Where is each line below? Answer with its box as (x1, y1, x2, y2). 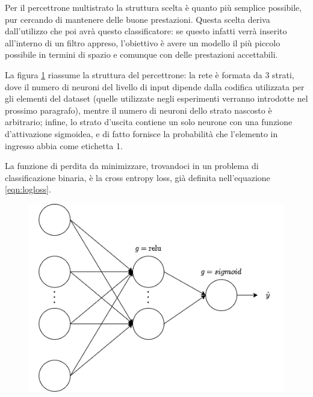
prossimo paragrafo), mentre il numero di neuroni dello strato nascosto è (5, 103, 272, 116)
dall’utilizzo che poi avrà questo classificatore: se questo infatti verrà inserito (5, 25, 287, 37)
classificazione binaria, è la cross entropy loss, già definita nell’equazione (5, 171, 270, 183)
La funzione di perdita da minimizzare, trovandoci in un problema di (5, 159, 259, 172)
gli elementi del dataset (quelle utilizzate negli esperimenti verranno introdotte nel (5, 92, 308, 105)
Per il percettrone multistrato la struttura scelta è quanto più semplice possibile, (5, 1, 302, 13)
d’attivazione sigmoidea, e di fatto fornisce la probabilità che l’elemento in (5, 127, 278, 140)
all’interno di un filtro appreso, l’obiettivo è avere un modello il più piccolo (5, 36, 280, 49)
